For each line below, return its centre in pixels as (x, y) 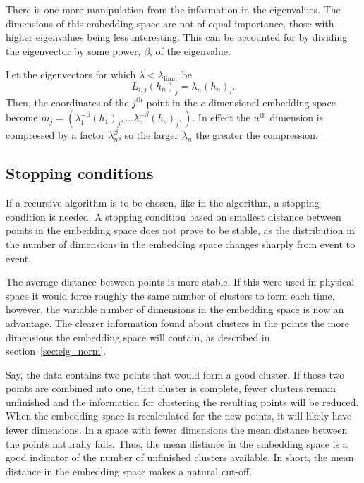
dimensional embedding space (272, 102)
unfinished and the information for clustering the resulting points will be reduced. (182, 402)
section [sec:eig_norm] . (56, 351)
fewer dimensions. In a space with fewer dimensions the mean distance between (177, 430)
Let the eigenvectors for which (71, 74)
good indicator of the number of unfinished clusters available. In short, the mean (180, 457)
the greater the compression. (257, 135)
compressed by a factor (55, 135)
